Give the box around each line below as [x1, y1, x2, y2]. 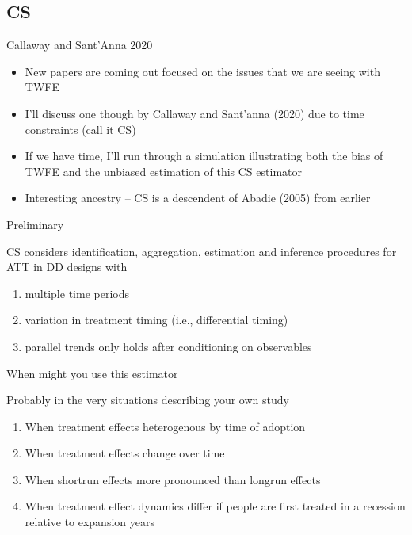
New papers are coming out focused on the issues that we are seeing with [25, 63, 380, 79]
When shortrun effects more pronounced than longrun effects [25, 471, 321, 487]
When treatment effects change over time [25, 445, 225, 461]
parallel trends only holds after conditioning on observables [25, 338, 312, 354]
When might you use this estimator [6, 365, 178, 381]
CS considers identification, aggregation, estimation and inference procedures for [6, 243, 397, 259]
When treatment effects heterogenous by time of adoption [25, 418, 306, 434]
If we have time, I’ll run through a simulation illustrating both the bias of [25, 147, 383, 164]
